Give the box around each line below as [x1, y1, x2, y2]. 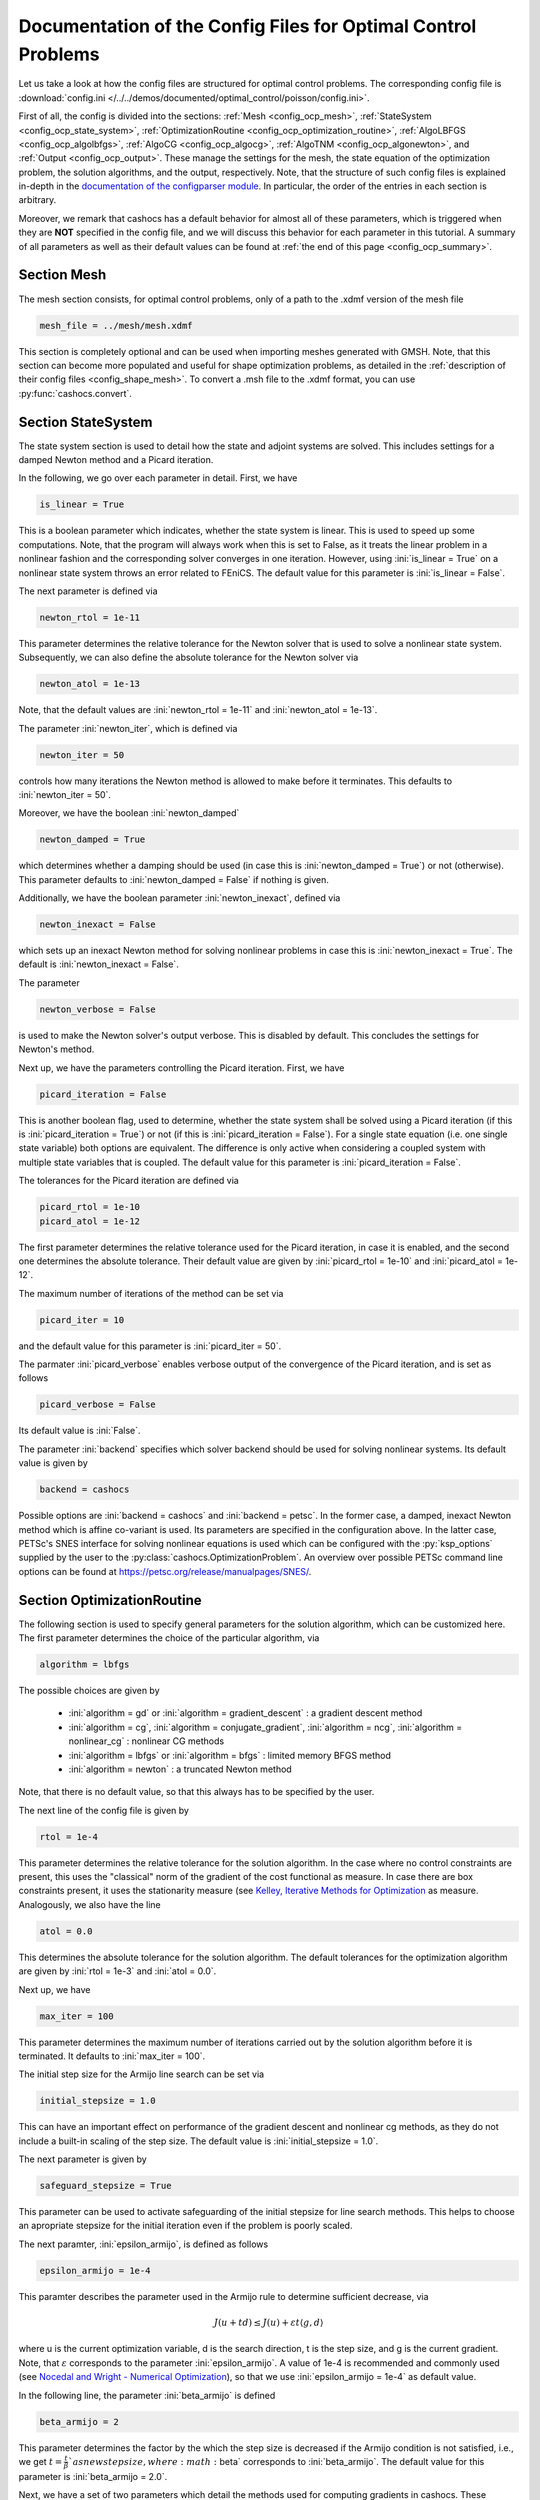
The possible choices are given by [18, 1684, 160, 1696]
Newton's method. [18, 1043, 95, 1055]
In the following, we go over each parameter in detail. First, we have [18, 472, 298, 484]
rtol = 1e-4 [39, 1831, 99, 1842]
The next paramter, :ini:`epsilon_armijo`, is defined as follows [18, 2238, 269, 2250]
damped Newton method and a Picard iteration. [18, 453, 214, 465]
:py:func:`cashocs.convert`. [18, 387, 132, 399]
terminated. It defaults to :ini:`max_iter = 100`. [18, 2050, 206, 2062]
